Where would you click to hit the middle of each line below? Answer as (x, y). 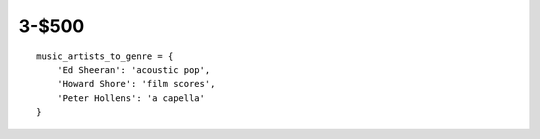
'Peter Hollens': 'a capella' (130, 98)
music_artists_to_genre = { (105, 56)
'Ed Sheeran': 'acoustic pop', (133, 69)
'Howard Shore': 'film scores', (136, 84)
